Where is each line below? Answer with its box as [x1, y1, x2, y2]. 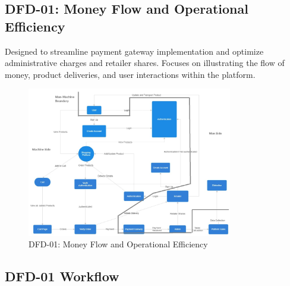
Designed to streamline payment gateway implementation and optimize [5, 45, 264, 57]
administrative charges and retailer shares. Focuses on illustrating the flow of [5, 56, 285, 69]
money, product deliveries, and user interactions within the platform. [5, 68, 256, 80]
